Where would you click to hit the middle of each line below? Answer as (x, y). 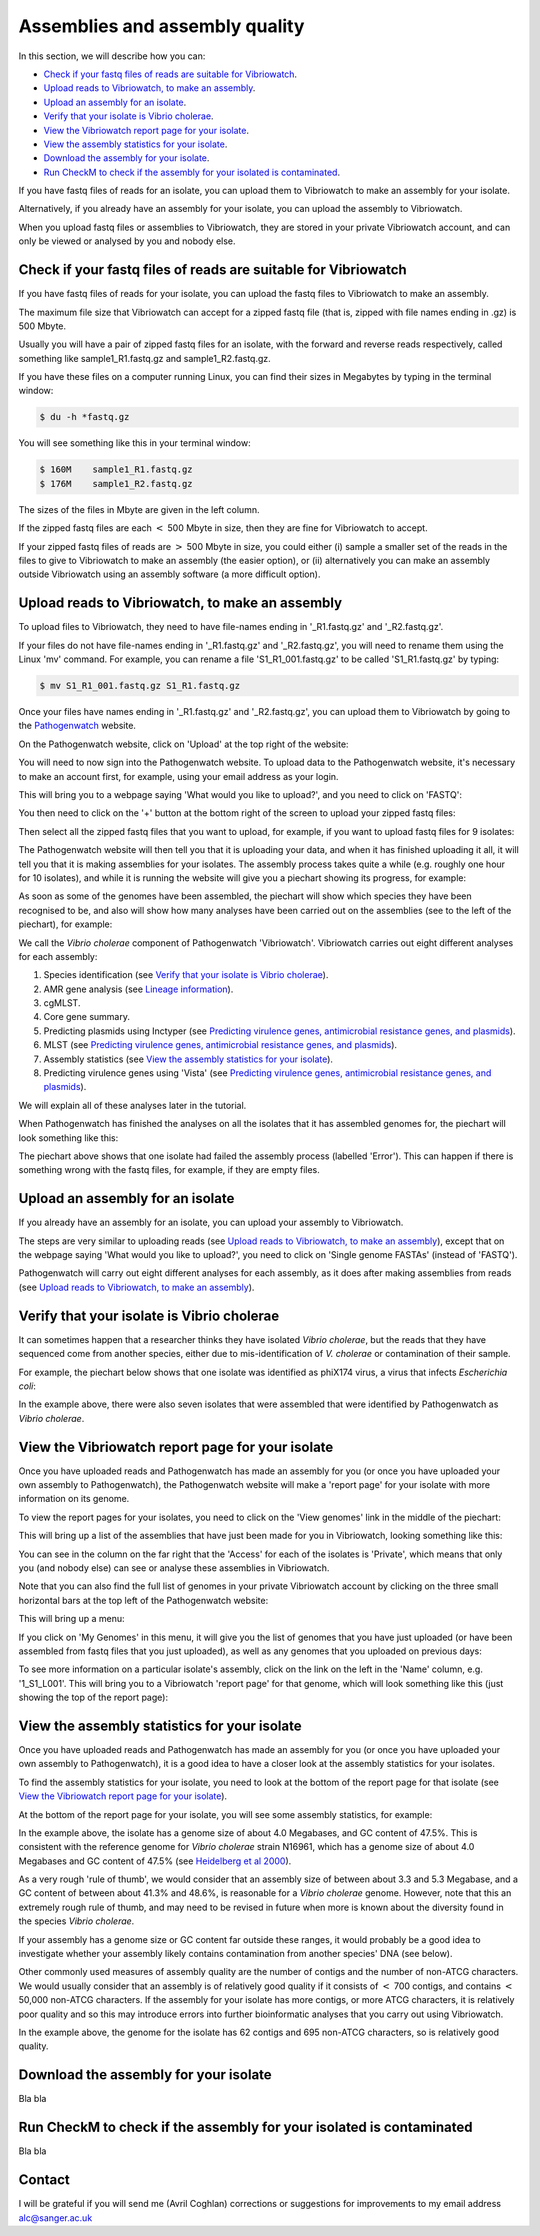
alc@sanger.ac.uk (55, 2217)
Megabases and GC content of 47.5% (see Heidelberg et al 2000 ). (155, 1861)
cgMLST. (62, 1003)
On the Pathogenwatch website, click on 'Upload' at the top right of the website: (183, 744)
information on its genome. (74, 1499)
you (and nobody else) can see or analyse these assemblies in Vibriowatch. (174, 1567)
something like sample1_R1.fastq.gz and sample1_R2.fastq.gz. (145, 358)
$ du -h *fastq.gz (84, 417)
